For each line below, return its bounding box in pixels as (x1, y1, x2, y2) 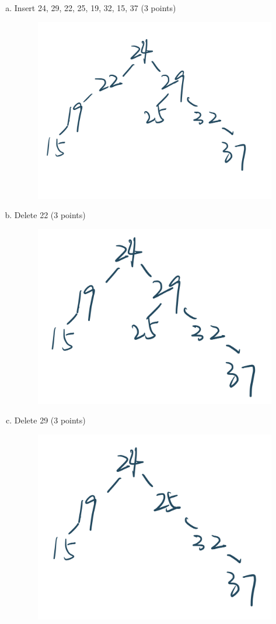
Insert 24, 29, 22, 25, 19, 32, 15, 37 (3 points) (14, 2, 176, 13)
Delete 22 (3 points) (14, 209, 86, 221)
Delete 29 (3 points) (14, 414, 86, 426)
